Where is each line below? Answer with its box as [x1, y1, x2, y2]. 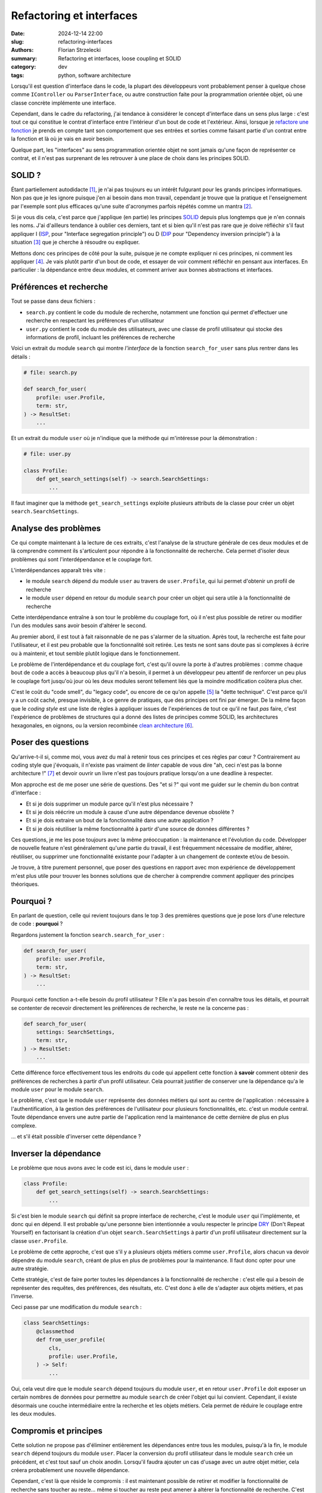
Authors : [11, 47, 34, 54]
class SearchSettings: [23, 1320, 90, 1326]
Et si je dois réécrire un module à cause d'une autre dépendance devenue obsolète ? [26, 808, 234, 815]
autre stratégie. [11, 1265, 49, 1272]
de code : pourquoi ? [11, 920, 63, 927]
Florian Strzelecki [58, 47, 101, 54]
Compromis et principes [11, 1426, 103, 1436]
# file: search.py [23, 369, 78, 376]
